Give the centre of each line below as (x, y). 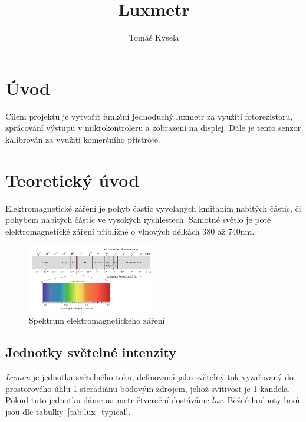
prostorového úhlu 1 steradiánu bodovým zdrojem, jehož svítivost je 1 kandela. (148, 388)
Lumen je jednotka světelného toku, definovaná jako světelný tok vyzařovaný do (149, 377)
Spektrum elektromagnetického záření (97, 320)
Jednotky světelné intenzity (91, 352)
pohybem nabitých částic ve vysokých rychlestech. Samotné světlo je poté (138, 220)
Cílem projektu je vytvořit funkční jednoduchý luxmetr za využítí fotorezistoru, (149, 116)
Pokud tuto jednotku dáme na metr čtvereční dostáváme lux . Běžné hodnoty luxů (153, 400)
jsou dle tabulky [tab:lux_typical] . (68, 411)
